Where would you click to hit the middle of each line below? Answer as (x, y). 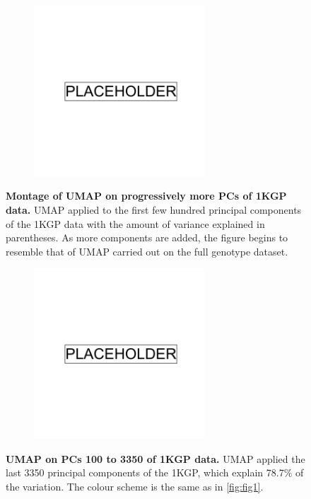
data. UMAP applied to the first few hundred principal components (154, 209)
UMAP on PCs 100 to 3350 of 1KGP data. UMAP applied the (155, 458)
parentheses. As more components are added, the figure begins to (147, 237)
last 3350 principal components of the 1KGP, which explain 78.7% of (155, 472)
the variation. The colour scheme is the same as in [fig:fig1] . (135, 486)
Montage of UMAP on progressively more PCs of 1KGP (146, 196)
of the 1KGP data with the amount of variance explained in (135, 223)
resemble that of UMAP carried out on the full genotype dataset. (147, 251)
